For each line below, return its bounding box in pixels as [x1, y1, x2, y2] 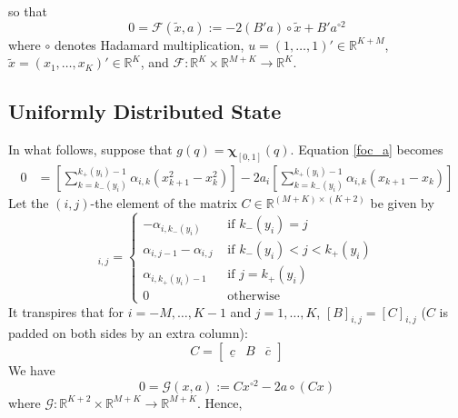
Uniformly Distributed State [8, 97, 282, 125]
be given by [370, 193, 434, 212]
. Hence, [196, 393, 243, 412]
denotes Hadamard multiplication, [54, 35, 244, 54]
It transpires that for [8, 302, 124, 321]
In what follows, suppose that [8, 140, 173, 159]
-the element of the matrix [90, 193, 237, 212]
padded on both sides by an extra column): [8, 323, 248, 343]
